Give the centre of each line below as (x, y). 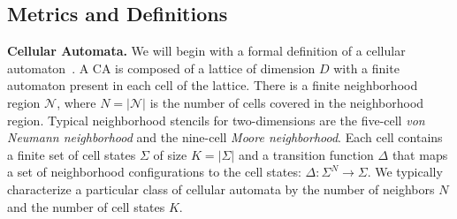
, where (76, 102)
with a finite (366, 68)
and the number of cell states (86, 206)
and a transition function (306, 154)
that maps (420, 154)
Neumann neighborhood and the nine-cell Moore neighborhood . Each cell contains (225, 137)
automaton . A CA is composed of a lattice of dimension (161, 68)
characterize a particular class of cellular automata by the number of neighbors (221, 189)
